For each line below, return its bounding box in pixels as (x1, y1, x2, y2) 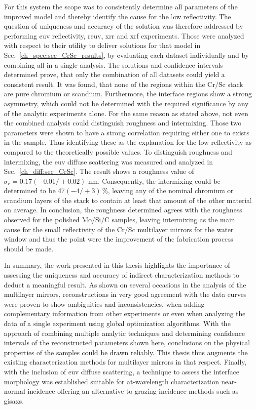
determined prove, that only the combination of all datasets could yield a (4, 69, 225, 80)
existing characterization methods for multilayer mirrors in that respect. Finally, (4, 357, 247, 367)
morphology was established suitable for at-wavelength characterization (4, 376, 219, 386)
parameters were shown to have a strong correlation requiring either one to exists (4, 127, 250, 137)
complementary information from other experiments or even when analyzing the (4, 308, 246, 319)
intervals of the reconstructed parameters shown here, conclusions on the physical (4, 337, 250, 348)
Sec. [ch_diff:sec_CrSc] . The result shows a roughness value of (4, 166, 194, 176)
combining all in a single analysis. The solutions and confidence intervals (4, 59, 223, 70)
